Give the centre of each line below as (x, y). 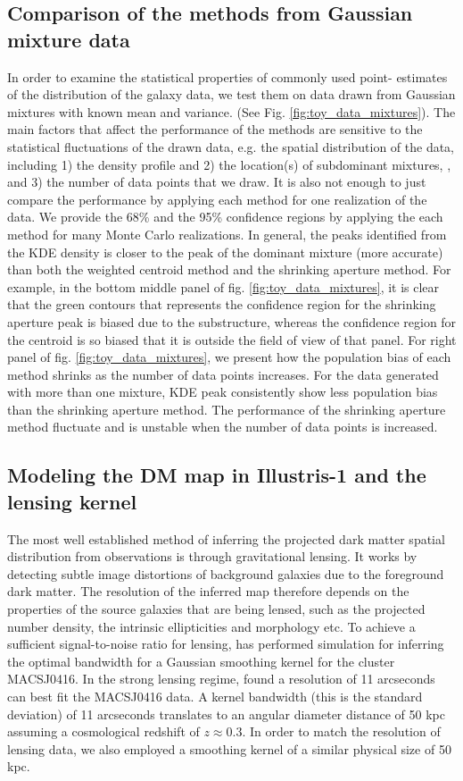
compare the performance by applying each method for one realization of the (217, 199)
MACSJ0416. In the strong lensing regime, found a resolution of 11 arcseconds (221, 679)
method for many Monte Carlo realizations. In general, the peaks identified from (227, 234)
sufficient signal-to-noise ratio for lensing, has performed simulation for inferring (226, 644)
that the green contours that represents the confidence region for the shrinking (222, 304)
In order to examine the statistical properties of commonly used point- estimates (227, 76)
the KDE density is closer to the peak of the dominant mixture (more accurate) (225, 252)
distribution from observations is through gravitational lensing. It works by (212, 556)
